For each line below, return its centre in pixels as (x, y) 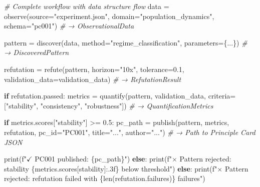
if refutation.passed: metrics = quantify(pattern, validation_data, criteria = (120, 96)
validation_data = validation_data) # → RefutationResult (93, 79)
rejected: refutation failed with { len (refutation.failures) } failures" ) (105, 178)
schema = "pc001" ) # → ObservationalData (69, 26)
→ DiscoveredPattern (37, 52)
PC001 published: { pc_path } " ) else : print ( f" (103, 159)
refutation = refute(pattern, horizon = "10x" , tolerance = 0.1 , (94, 69)
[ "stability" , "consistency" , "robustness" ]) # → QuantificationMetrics (109, 105)
